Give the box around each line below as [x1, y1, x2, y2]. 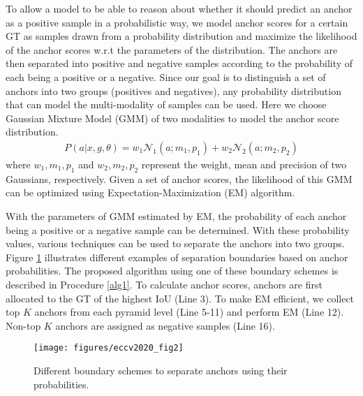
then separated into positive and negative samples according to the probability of [6, 56, 353, 71]
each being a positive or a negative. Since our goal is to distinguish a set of [6, 69, 326, 84]
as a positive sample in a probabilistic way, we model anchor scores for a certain [6, 15, 348, 29]
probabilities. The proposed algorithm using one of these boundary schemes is [6, 263, 339, 278]
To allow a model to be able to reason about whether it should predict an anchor [6, 1, 353, 15]
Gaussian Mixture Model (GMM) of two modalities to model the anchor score [6, 110, 339, 125]
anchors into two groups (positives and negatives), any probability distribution [6, 83, 341, 98]
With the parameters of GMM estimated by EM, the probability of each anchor [6, 208, 347, 223]
